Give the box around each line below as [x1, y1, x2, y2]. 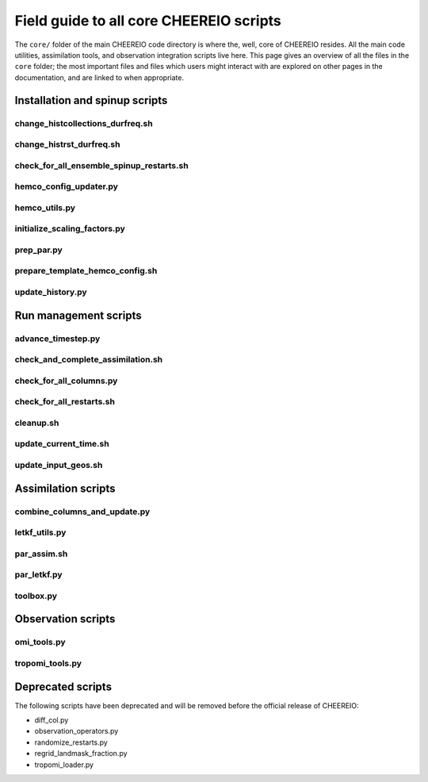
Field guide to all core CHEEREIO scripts [14, 12, 281, 29]
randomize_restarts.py [34, 738, 109, 747]
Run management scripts [14, 309, 142, 322]
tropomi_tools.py [14, 657, 82, 669]
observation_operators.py [34, 726, 119, 736]
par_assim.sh [14, 548, 68, 559]
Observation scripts [14, 612, 116, 626]
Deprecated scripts [14, 680, 113, 693]
